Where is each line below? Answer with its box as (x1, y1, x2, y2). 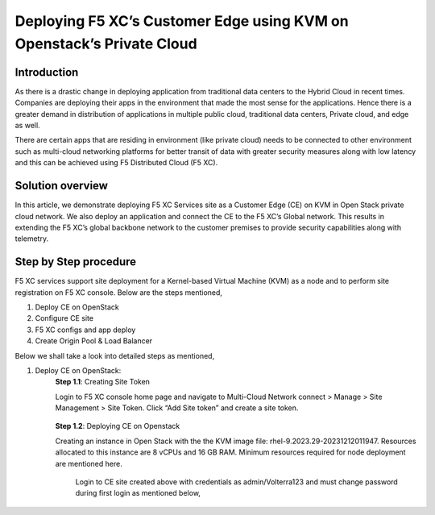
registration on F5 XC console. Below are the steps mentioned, (14, 287, 223, 297)
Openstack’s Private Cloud (14, 35, 197, 52)
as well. (14, 121, 40, 131)
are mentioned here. (55, 459, 122, 468)
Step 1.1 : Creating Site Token (55, 377, 151, 387)
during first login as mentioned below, (75, 488, 201, 498)
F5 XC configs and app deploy (35, 325, 136, 334)
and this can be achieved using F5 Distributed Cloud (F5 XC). (14, 158, 218, 168)
